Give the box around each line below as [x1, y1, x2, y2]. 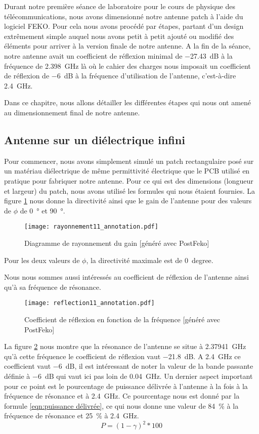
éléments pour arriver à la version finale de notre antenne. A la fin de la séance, [4, 40, 251, 51]
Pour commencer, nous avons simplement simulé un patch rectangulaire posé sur [4, 155, 254, 166]
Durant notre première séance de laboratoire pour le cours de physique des [4, 1, 235, 11]
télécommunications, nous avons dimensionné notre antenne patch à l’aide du [4, 11, 243, 21]
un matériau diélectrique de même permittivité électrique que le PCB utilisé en [4, 165, 250, 176]
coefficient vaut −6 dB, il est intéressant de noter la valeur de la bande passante [4, 361, 253, 371]
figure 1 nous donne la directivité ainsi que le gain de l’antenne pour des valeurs [4, 195, 252, 206]
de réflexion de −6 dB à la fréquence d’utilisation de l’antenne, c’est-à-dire [4, 70, 236, 81]
